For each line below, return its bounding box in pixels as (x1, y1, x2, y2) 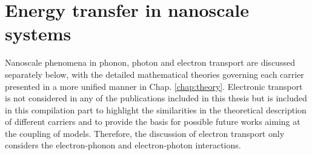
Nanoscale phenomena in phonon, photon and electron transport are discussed (5, 56, 295, 69)
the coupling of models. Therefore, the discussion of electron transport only (5, 127, 285, 139)
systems (5, 21, 71, 46)
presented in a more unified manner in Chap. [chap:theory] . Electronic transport (5, 80, 303, 92)
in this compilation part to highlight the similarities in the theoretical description (5, 103, 307, 116)
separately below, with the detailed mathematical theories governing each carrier (5, 68, 304, 80)
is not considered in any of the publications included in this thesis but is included (5, 92, 307, 104)
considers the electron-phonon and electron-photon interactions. (5, 139, 241, 151)
